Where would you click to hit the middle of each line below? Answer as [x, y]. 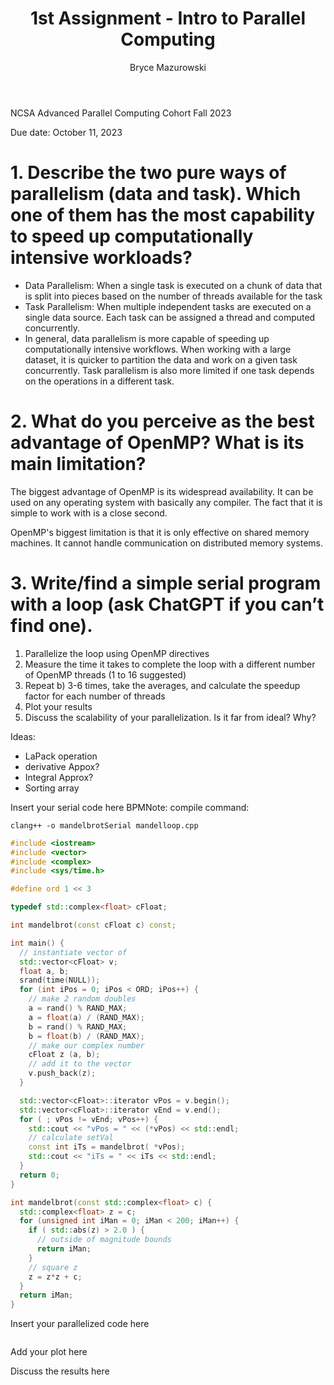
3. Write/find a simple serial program [166, 583]
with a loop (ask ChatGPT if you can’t [167, 604]
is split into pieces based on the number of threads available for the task [173, 296]
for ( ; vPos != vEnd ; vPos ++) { [89, 1119]
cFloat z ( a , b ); [64, 1055]
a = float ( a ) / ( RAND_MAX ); [86, 1017]
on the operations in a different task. [99, 381]
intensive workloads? [101, 258]
